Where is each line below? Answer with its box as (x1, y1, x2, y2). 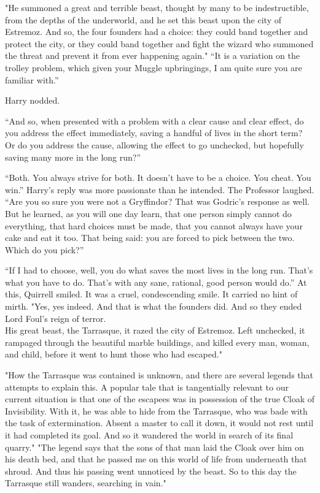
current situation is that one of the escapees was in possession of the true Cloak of (5, 392, 314, 405)
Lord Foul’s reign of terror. (5, 311, 106, 324)
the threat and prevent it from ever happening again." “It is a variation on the (5, 49, 300, 62)
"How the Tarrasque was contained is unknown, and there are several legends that (5, 369, 314, 381)
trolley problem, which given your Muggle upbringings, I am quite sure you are (5, 61, 302, 74)
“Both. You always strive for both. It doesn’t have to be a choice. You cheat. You (5, 171, 311, 184)
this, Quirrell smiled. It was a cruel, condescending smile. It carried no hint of (5, 288, 298, 300)
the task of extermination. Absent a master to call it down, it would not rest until (5, 416, 314, 429)
